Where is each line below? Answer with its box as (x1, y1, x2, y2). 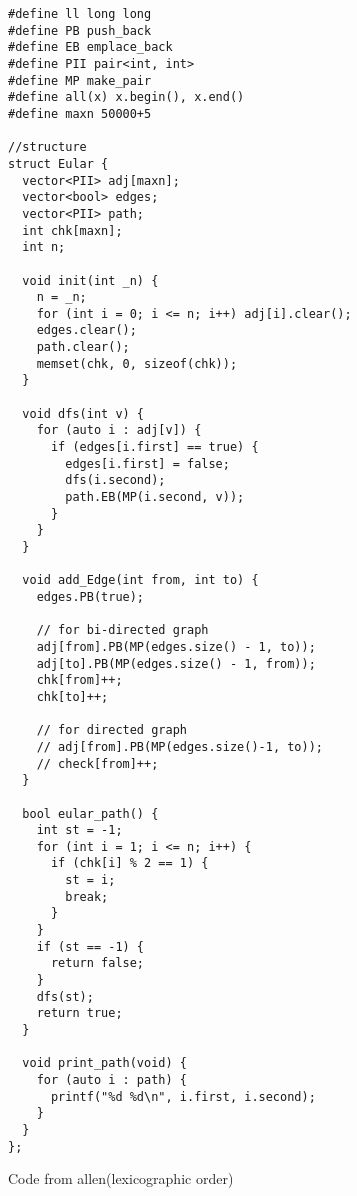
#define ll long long (8, 7, 152, 21)
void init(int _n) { (22, 273, 159, 288)
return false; (50, 956, 145, 971)
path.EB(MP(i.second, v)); (65, 490, 245, 505)
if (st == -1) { (36, 939, 145, 954)
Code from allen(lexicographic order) (8, 1168, 234, 1189)
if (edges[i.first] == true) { (50, 440, 259, 455)
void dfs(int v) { (22, 406, 145, 421)
